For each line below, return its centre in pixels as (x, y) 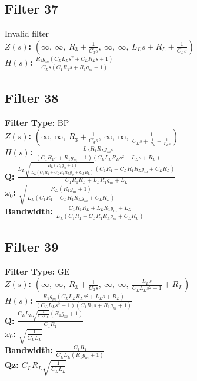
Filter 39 (32, 246)
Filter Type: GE (37, 271)
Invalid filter (27, 33)
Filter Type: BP (37, 122)
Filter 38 (32, 97)
